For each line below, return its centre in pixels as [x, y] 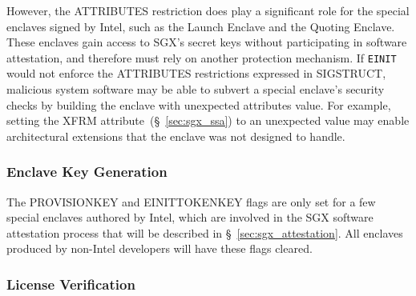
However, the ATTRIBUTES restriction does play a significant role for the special [208, 10]
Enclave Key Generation [87, 172]
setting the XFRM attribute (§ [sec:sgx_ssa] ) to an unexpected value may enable [208, 120]
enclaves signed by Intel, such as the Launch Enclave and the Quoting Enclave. [201, 26]
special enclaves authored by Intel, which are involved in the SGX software [190, 217]
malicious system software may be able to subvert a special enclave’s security [196, 89]
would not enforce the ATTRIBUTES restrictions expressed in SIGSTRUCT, [196, 73]
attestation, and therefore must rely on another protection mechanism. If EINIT [202, 57]
